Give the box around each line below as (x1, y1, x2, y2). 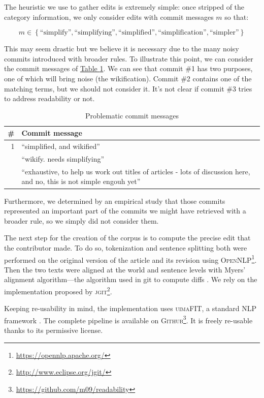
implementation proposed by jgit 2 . (4, 284, 112, 296)
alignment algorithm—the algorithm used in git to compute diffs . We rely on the (4, 274, 257, 285)
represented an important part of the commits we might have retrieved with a (4, 205, 246, 216)
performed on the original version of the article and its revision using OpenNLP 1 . (4, 253, 257, 265)
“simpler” (209, 29, 239, 37)
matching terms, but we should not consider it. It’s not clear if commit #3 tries (4, 83, 252, 94)
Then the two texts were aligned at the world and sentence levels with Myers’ (4, 264, 246, 274)
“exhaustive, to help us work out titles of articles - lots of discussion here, (21, 166, 250, 176)
